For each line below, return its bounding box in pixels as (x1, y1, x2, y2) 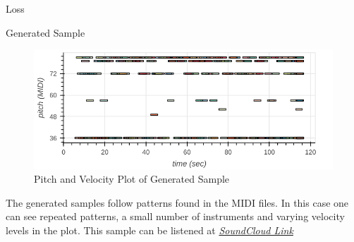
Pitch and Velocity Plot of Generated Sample (34, 171, 230, 186)
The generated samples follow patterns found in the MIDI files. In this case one (6, 195, 349, 210)
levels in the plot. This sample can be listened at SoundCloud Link (6, 222, 293, 237)
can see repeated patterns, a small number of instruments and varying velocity (6, 209, 345, 224)
